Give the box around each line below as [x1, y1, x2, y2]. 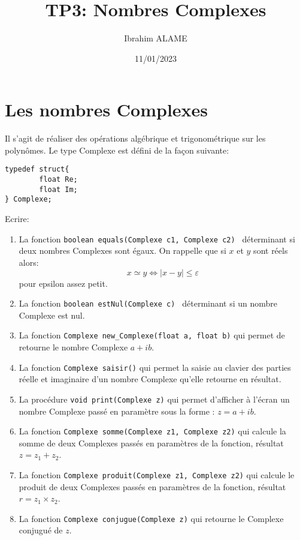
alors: [19, 256, 39, 268]
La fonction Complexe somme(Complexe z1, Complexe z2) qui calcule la [19, 425, 286, 437]
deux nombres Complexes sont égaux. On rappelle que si [19, 244, 226, 257]
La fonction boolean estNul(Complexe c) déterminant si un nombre [19, 297, 278, 310]
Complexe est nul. [19, 308, 85, 321]
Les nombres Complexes [5, 97, 208, 122]
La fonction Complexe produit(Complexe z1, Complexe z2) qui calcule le [19, 468, 295, 481]
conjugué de [19, 524, 63, 536]
